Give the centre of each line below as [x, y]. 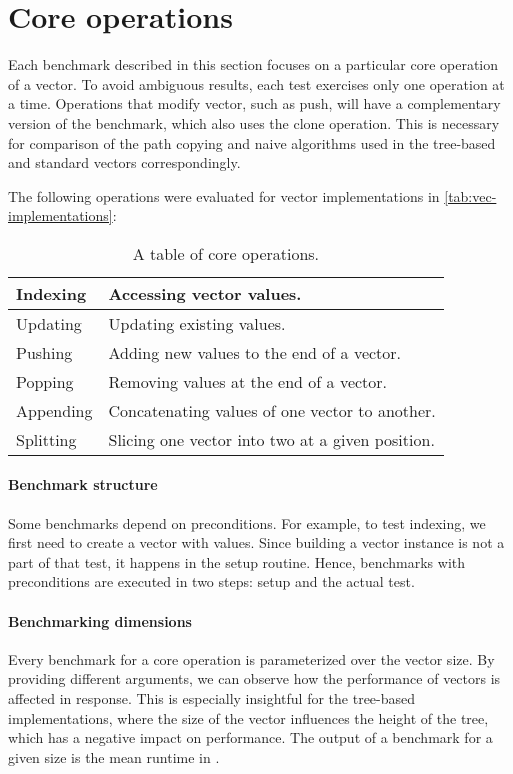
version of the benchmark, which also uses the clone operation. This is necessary [254, 122]
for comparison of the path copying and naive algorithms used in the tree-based [252, 142]
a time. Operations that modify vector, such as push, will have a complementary [254, 103]
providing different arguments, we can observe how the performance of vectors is [254, 678]
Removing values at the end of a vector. [248, 381]
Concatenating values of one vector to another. [272, 410]
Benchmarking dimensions [100, 620]
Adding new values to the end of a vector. [255, 352]
